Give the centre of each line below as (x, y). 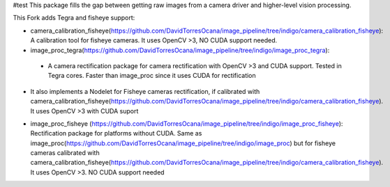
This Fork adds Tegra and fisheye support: (74, 18)
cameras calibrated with (65, 153)
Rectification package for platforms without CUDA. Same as (116, 133)
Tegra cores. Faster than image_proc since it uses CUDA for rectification (152, 76)
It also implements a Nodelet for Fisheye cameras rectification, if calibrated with (145, 91)
